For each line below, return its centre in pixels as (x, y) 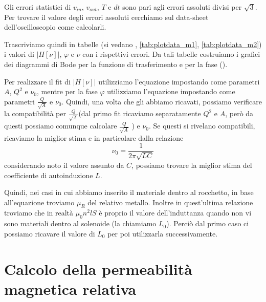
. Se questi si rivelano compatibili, (202, 126)
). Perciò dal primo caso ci (208, 223)
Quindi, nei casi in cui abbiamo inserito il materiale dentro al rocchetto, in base (129, 192)
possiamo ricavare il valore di (50, 233)
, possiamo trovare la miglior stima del (192, 165)
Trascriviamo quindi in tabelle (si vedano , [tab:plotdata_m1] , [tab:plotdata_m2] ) (133, 44)
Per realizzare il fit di (37, 81)
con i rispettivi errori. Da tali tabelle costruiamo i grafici (171, 54)
